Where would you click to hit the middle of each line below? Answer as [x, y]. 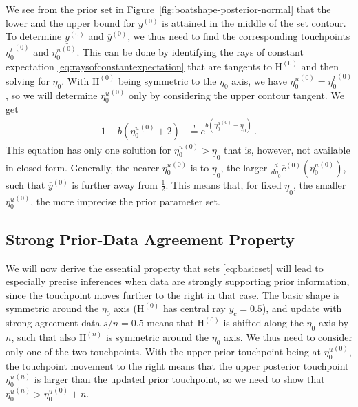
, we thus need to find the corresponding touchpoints [239, 36]
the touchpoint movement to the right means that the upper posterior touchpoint [177, 365]
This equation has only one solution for [88, 149]
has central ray [194, 308]
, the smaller [320, 184]
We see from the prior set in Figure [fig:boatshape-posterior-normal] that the [168, 9]
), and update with [302, 308]
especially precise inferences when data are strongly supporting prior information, [178, 281]
